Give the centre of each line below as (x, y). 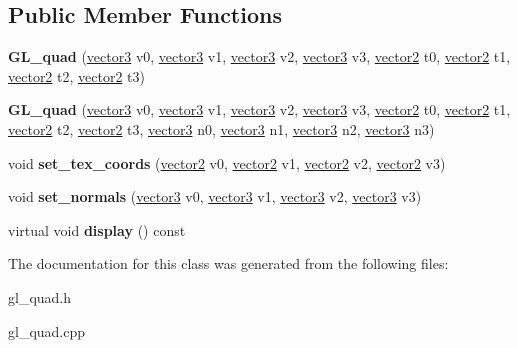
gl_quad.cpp (47, 330)
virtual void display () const (97, 229)
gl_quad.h (40, 296)
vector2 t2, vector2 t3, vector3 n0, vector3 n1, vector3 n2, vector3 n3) (221, 128)
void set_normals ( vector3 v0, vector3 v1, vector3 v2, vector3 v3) (215, 196)
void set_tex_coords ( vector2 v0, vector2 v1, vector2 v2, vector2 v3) (227, 162)
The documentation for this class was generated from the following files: (228, 263)
